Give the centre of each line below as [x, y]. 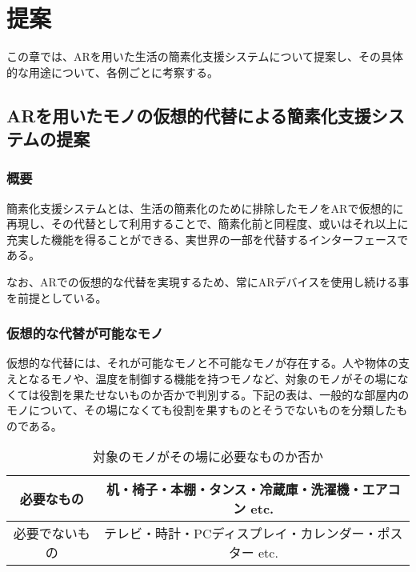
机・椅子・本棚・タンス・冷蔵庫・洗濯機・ [234, 490]
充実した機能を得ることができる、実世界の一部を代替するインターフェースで [208, 239]
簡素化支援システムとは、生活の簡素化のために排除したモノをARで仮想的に [205, 208]
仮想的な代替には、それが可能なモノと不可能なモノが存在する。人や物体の [202, 363]
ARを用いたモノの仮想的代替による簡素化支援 [189, 115]
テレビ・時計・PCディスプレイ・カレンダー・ [241, 534]
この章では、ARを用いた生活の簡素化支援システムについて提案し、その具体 [205, 56]
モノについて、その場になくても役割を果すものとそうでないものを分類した [202, 410]
